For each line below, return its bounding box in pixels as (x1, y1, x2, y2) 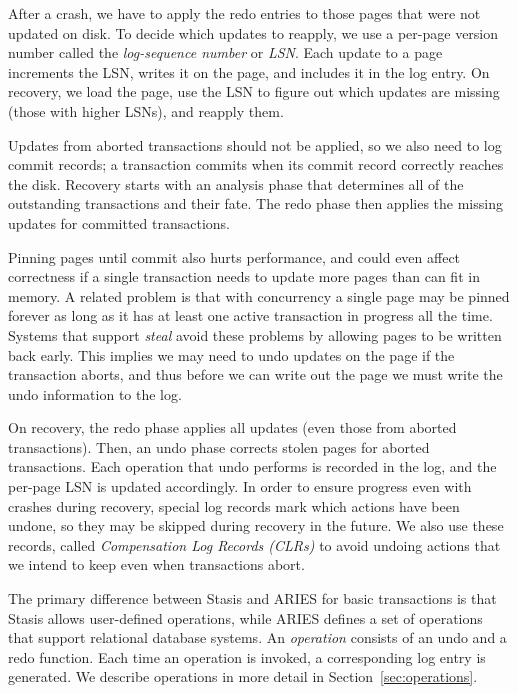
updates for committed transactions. (8, 212, 230, 233)
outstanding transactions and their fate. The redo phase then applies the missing (8, 193, 503, 214)
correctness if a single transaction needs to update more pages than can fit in (8, 266, 480, 287)
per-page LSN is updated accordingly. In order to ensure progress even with (8, 476, 472, 497)
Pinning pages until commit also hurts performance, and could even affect (8, 246, 461, 267)
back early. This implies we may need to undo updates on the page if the (8, 344, 455, 365)
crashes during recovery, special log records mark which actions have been (8, 495, 460, 516)
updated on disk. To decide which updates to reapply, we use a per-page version (8, 22, 499, 43)
